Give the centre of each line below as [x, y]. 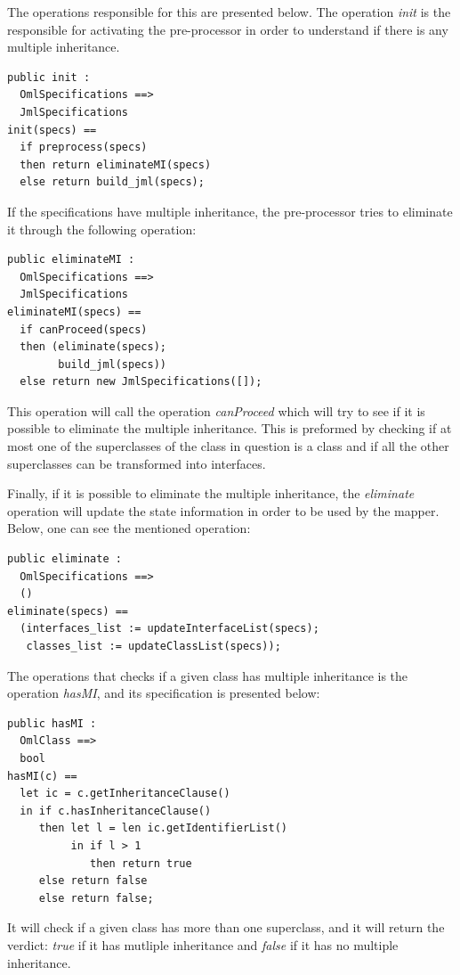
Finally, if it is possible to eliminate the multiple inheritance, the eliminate [211, 493]
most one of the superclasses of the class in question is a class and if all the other [228, 446]
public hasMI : [52, 723]
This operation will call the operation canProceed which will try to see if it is [216, 410]
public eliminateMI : [71, 260]
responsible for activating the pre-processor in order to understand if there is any [228, 29]
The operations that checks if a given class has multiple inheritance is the [208, 675]
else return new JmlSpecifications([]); [141, 382]
